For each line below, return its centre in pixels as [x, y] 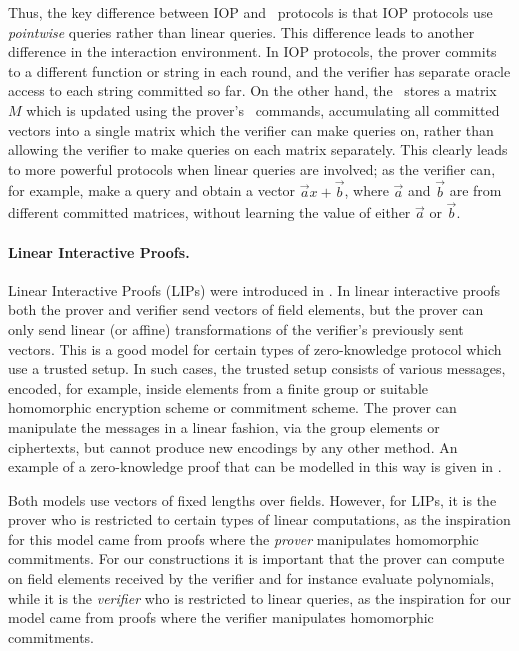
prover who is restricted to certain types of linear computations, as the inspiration [259, 519]
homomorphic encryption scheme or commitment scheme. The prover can [232, 407]
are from [475, 190]
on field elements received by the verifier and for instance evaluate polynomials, [251, 578]
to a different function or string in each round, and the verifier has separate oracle [259, 70]
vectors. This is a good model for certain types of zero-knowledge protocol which [255, 348]
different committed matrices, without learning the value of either [209, 212]
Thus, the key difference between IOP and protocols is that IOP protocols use [250, 12]
